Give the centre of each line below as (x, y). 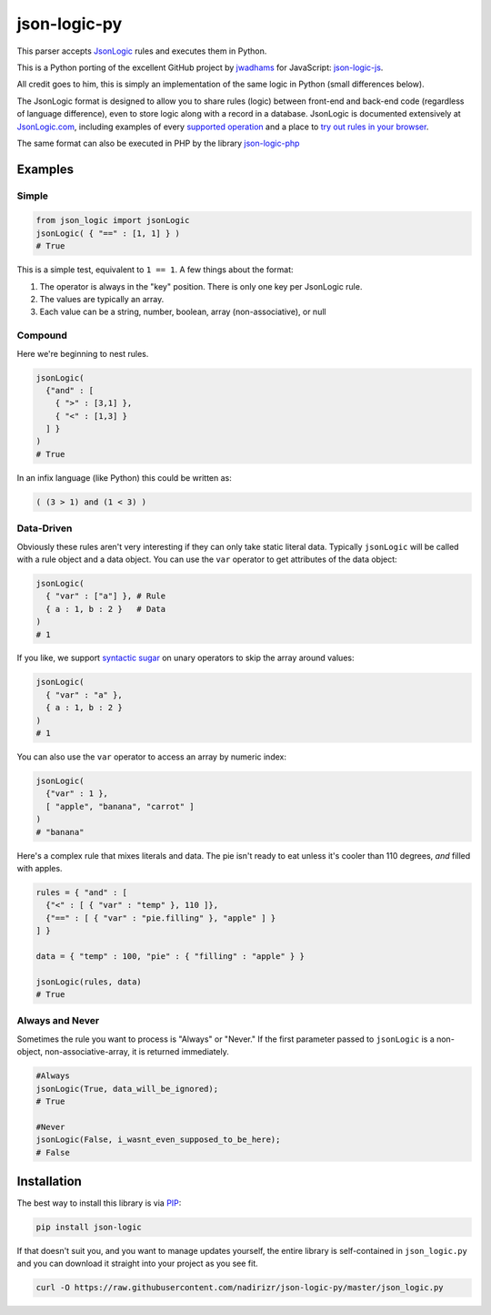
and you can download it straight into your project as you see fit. (137, 1264)
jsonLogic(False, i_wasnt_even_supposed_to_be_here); (158, 1140)
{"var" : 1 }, (77, 794)
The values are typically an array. (102, 299)
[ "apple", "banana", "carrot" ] (120, 806)
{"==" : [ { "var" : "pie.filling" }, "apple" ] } (161, 918)
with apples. (40, 868)
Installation (49, 1181)
